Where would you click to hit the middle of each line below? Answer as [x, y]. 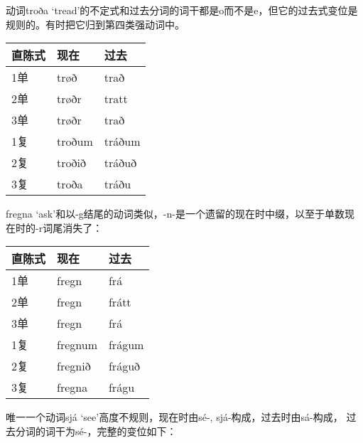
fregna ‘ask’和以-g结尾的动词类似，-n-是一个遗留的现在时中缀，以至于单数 [175, 214]
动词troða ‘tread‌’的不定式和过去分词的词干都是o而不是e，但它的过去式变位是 [182, 10]
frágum [126, 344]
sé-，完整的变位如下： [126, 431]
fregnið [74, 365]
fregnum [77, 344]
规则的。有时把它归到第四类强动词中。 [95, 24]
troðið [71, 162]
